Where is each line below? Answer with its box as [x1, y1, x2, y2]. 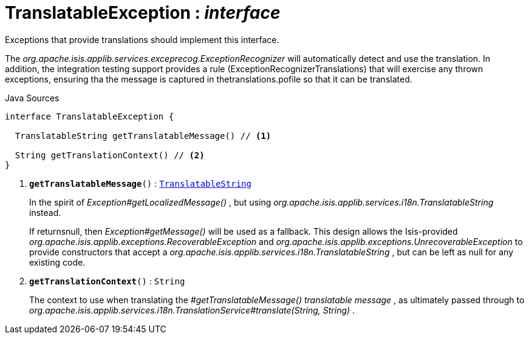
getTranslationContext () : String [29, 275, 185, 286]
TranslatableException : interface [5, 2, 281, 23]
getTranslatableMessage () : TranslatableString [29, 178, 251, 189]
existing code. [29, 257, 86, 267]
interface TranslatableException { [5, 111, 174, 121]
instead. [29, 207, 61, 218]
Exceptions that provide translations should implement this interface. [5, 34, 279, 45]
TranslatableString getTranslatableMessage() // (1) [15, 130, 271, 141]
